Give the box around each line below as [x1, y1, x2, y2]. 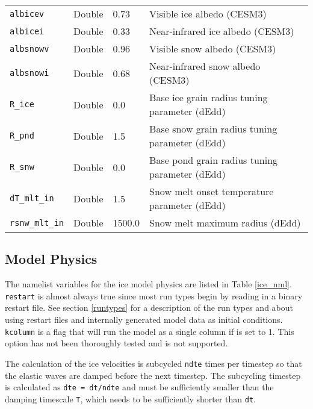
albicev [10, 8, 45, 19]
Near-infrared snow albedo [149, 59, 261, 73]
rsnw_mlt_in [10, 217, 64, 228]
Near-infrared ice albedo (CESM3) [149, 24, 294, 38]
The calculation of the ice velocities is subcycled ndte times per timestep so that [5, 357, 302, 369]
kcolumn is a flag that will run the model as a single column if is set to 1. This [5, 325, 294, 337]
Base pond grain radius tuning [149, 153, 278, 167]
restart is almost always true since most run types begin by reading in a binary [5, 289, 303, 302]
